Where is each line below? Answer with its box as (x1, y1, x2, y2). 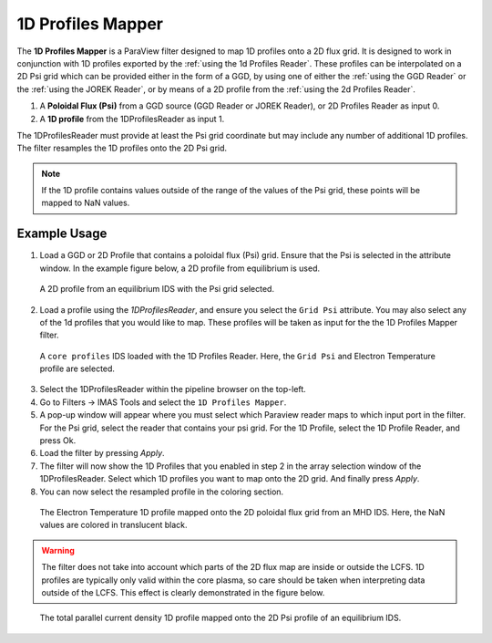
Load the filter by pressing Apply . (39, 448, 165, 459)
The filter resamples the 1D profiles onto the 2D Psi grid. (16, 142, 228, 154)
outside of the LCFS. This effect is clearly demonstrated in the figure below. (41, 586, 325, 597)
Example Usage (16, 226, 108, 242)
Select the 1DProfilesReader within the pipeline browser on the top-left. (39, 384, 307, 395)
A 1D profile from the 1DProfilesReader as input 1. (39, 113, 225, 124)
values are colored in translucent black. (39, 520, 188, 531)
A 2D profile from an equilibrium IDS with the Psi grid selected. (39, 284, 275, 295)
